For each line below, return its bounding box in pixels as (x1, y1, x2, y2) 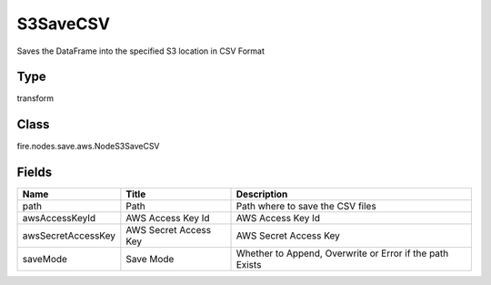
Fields (16, 165, 53, 180)
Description (235, 188, 288, 200)
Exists (235, 259, 262, 271)
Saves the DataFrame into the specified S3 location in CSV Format (16, 46, 266, 56)
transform (16, 93, 55, 104)
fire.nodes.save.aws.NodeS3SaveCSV (16, 141, 160, 152)
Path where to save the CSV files (235, 200, 376, 213)
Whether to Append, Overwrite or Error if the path (235, 247, 449, 260)
